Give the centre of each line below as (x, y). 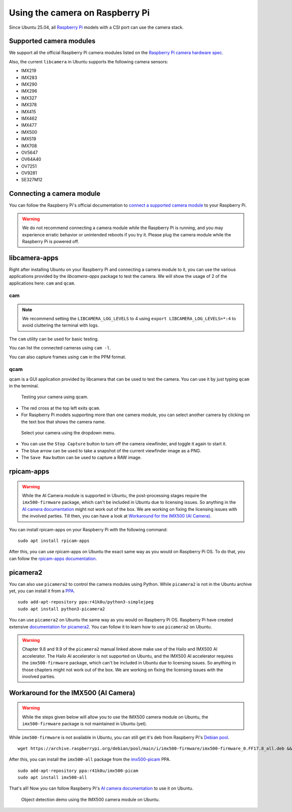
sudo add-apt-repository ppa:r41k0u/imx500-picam (78, 771)
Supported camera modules (52, 41)
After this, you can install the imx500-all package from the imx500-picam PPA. (90, 759)
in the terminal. (24, 386)
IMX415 (29, 112)
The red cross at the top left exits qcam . (61, 408)
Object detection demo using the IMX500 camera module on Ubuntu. (91, 799)
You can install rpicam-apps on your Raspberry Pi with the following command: (88, 529)
